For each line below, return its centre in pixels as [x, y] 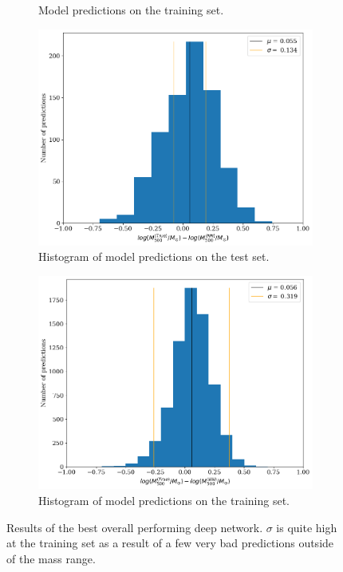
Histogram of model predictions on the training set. [164, 500]
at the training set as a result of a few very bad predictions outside [170, 543]
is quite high [307, 527]
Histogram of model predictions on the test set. [154, 256]
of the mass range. [51, 558]
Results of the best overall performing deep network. [135, 527]
